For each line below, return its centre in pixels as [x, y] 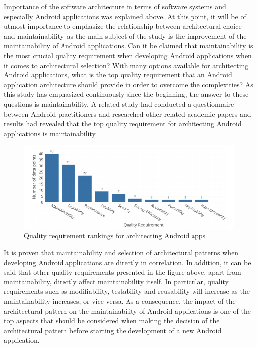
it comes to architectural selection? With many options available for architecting [126, 65]
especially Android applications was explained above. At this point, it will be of [125, 16]
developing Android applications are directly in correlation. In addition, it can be [128, 262]
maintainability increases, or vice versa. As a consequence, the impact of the [120, 301]
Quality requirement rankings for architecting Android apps [115, 236]
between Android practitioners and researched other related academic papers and [128, 113]
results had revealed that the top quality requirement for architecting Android [123, 123]
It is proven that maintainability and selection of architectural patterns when [121, 252]
